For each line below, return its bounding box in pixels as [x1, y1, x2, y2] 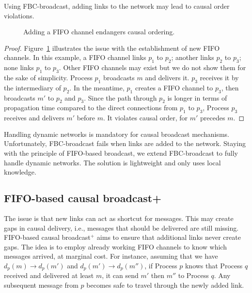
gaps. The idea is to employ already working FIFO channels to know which [4, 241, 227, 251]
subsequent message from [4, 279, 79, 290]
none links [4, 62, 34, 73]
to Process [178, 270, 209, 280]
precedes [200, 113, 225, 123]
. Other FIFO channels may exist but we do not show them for [59, 62, 246, 73]
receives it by [200, 72, 239, 82]
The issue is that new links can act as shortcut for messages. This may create [4, 213, 234, 223]
